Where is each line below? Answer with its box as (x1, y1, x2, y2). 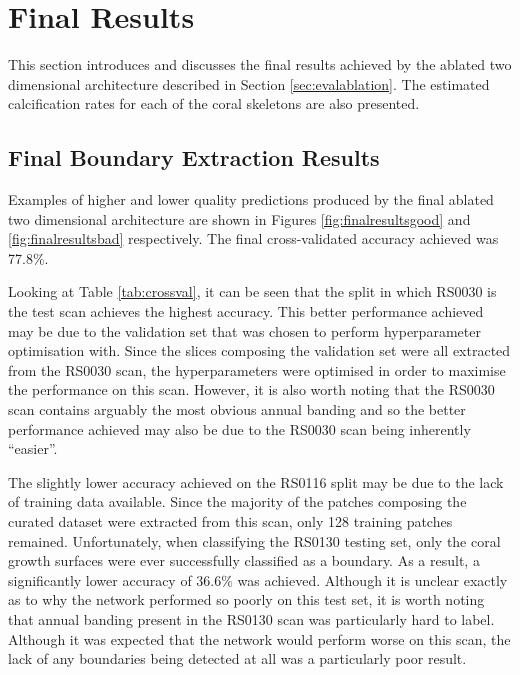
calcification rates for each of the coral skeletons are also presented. (8, 93, 420, 114)
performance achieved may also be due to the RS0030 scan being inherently (8, 418, 471, 439)
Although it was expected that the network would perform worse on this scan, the (8, 628, 511, 649)
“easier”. (8, 438, 58, 459)
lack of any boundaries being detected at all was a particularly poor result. (8, 648, 467, 669)
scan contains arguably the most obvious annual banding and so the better (8, 399, 466, 420)
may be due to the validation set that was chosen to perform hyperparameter (8, 320, 481, 341)
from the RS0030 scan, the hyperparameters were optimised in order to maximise (8, 359, 506, 380)
